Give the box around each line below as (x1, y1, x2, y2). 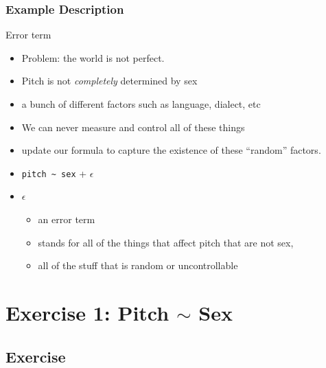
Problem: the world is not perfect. (21, 50, 165, 65)
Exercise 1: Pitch (5, 299, 170, 326)
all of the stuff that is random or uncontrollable (38, 258, 238, 273)
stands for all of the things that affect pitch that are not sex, (38, 235, 294, 249)
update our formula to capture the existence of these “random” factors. (21, 143, 321, 157)
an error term (38, 212, 95, 227)
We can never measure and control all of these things (21, 119, 245, 134)
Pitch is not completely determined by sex (21, 73, 198, 88)
